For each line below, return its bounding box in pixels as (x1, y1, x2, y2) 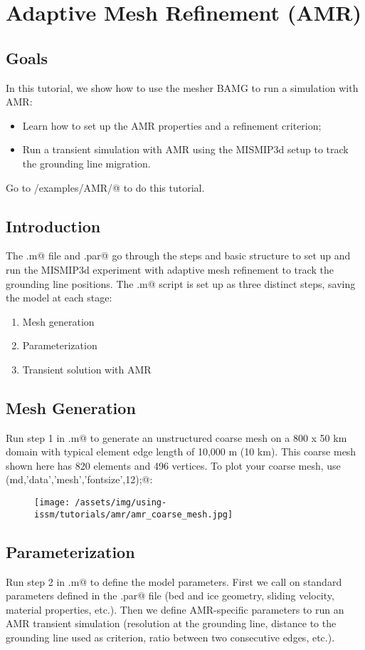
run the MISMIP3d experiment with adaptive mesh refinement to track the (6, 262, 334, 277)
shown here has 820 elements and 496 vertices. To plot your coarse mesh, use (6, 458, 341, 473)
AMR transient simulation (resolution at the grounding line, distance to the (6, 616, 337, 631)
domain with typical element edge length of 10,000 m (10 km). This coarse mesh (6, 444, 356, 459)
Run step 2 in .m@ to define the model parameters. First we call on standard (6, 574, 342, 589)
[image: (34, 497, 70, 508)
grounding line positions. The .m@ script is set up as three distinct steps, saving (6, 276, 356, 291)
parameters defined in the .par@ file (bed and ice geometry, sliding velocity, (6, 588, 334, 603)
